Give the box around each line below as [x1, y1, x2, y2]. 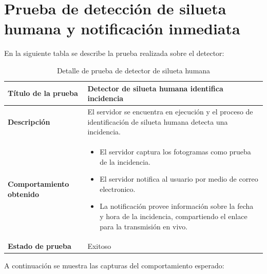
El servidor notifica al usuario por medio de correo [100, 173, 258, 184]
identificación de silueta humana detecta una [87, 116, 228, 127]
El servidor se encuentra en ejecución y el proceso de [87, 106, 253, 116]
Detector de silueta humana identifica [87, 83, 223, 93]
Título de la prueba [8, 88, 78, 99]
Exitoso [87, 241, 111, 251]
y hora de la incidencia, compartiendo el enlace [100, 210, 247, 221]
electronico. [100, 183, 136, 194]
